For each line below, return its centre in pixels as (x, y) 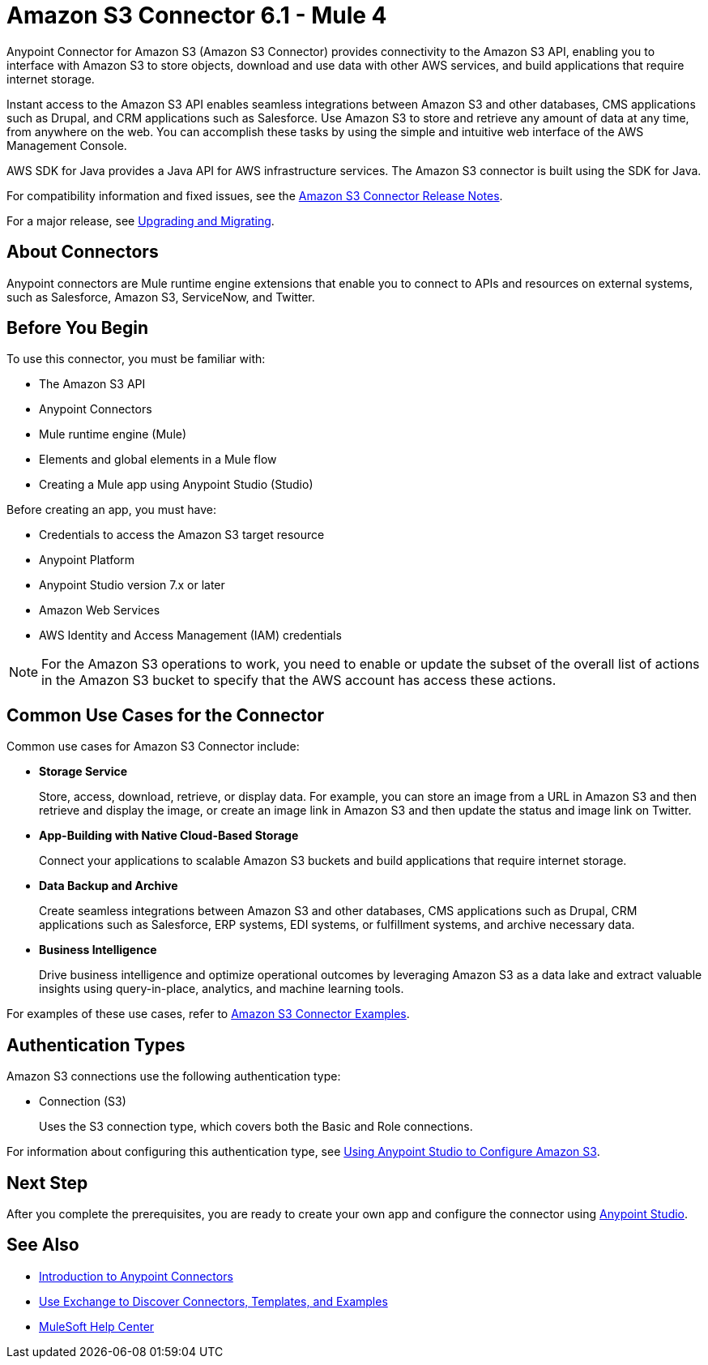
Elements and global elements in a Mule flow (158, 460)
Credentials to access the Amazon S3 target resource (182, 535)
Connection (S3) (83, 1102)
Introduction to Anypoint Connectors (136, 1276)
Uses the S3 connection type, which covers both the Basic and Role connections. (256, 1127)
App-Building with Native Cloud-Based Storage (169, 836)
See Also (43, 1245)
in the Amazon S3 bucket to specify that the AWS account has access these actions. (299, 680)
